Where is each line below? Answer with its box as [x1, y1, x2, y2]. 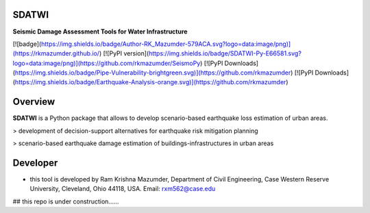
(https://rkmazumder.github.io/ [12, 49, 99, 58]
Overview [12, 96, 56, 108]
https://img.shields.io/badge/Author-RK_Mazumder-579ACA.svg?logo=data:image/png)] [41, 40, 291, 48]
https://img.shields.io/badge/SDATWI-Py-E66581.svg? [148, 49, 301, 58]
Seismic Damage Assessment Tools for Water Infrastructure [12, 27, 188, 36]
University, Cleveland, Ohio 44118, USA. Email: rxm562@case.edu [29, 185, 216, 193]
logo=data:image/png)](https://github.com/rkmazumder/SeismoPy [12, 59, 201, 67]
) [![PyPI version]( [99, 49, 149, 58]
